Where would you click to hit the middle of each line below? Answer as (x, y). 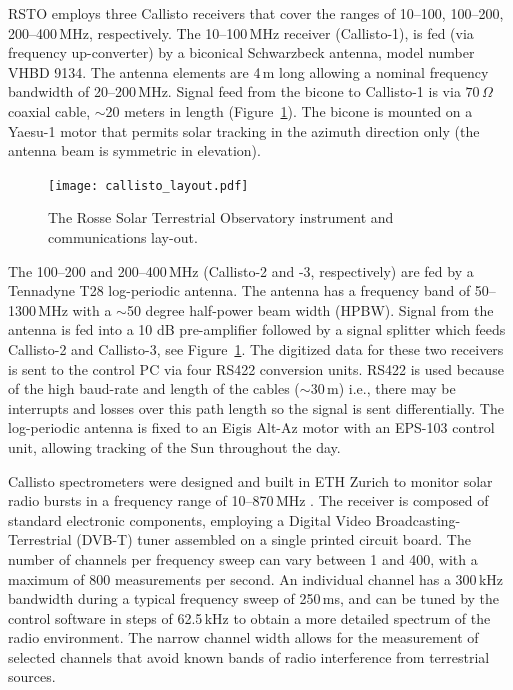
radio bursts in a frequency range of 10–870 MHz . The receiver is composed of (248, 500)
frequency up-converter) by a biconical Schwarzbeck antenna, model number (241, 52)
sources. (32, 676)
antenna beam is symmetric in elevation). (134, 150)
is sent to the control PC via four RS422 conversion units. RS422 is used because (256, 368)
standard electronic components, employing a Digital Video (189, 519)
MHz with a (75, 309)
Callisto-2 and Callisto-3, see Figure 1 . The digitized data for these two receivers (256, 348)
